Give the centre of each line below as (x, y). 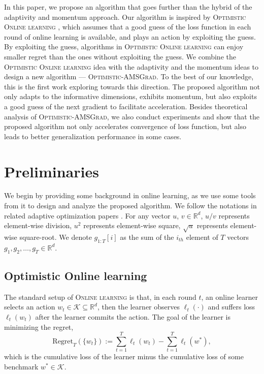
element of (202, 237)
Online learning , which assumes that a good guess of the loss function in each (128, 27)
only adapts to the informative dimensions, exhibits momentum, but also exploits (130, 96)
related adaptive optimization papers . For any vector (87, 215)
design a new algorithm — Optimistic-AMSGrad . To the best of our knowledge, (129, 76)
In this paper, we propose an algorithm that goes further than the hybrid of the (128, 7)
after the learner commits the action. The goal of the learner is (133, 316)
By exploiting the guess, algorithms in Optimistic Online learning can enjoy (124, 46)
